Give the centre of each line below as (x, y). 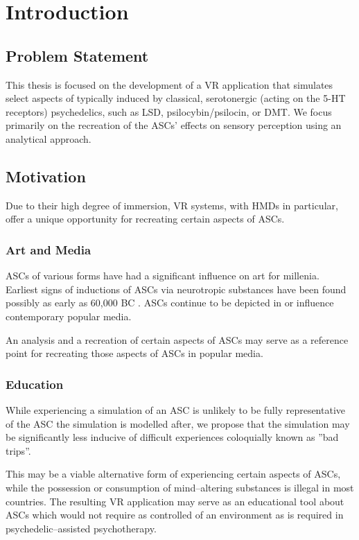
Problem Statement (77, 55)
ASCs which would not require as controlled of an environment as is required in (175, 515)
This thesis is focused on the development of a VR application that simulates (169, 84)
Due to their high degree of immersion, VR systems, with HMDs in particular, (172, 205)
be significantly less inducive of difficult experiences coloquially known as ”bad (172, 437)
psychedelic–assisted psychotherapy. (81, 528)
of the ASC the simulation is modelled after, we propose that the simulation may (178, 423)
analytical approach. (49, 138)
